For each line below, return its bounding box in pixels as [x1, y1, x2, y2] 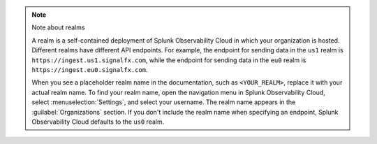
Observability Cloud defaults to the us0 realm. [31, 117, 165, 126]
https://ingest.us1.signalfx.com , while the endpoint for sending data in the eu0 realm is [31, 56, 306, 64]
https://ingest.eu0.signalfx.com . [31, 65, 148, 73]
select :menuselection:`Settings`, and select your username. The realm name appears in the [31, 98, 296, 106]
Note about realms [31, 23, 85, 31]
